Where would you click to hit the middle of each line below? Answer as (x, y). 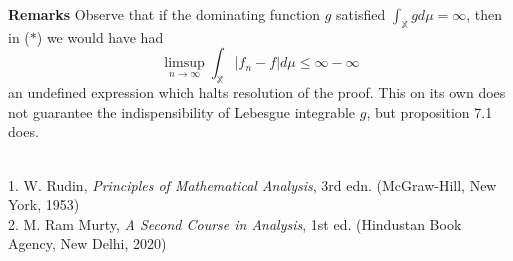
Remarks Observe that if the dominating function (164, 14)
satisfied (361, 14)
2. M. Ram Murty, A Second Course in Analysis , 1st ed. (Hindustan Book (235, 223)
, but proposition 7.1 (429, 111)
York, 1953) (44, 204)
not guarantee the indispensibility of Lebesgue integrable (182, 111)
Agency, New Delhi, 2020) (87, 243)
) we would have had (100, 36)
